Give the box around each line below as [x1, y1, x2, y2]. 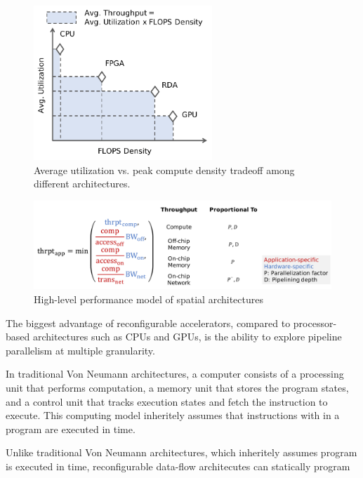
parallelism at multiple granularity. [6, 343, 155, 357]
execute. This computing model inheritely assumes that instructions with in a [6, 408, 340, 423]
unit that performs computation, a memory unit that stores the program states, [6, 380, 349, 394]
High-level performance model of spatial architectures [34, 292, 263, 307]
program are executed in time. [6, 421, 136, 436]
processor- [293, 315, 337, 330]
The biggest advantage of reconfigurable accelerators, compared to [6, 315, 291, 330]
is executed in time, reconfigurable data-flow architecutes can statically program [6, 458, 350, 473]
